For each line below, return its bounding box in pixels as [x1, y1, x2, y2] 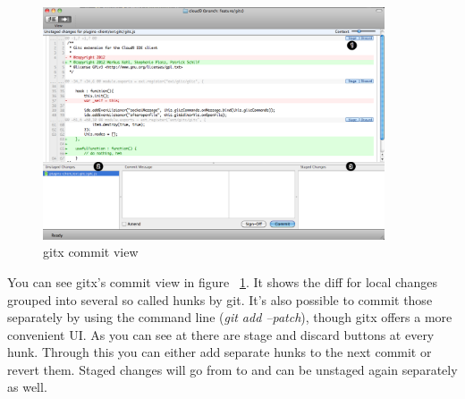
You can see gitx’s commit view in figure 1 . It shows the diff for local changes [7, 272, 438, 291]
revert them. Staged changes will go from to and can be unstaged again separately [7, 360, 458, 378]
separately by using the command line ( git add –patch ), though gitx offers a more [7, 308, 452, 327]
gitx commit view [43, 242, 139, 261]
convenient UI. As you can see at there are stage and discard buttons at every [7, 325, 435, 344]
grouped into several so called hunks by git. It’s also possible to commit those [7, 290, 433, 309]
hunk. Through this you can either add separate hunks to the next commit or [7, 343, 432, 361]
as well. [7, 378, 47, 396]
